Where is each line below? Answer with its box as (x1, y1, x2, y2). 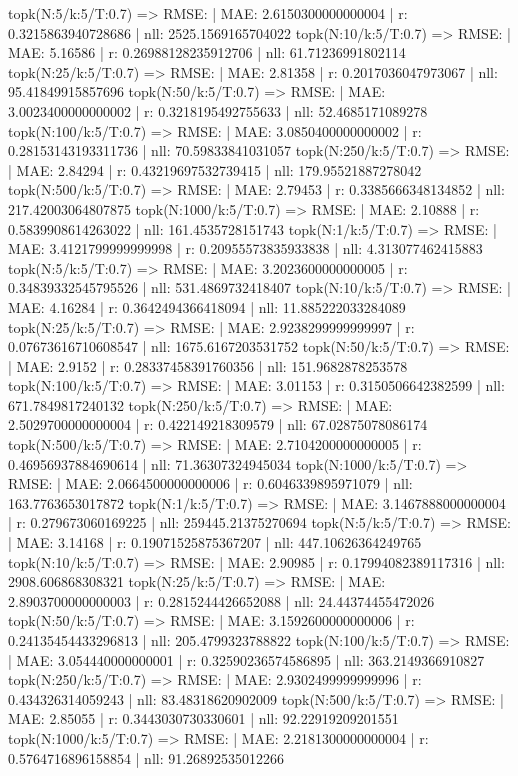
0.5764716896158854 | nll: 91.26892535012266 (8, 747, 285, 768)
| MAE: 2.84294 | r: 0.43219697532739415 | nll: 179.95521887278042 (8, 159, 422, 180)
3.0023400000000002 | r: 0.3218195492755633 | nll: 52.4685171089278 (8, 100, 428, 121)
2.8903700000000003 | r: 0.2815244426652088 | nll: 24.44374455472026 (8, 590, 435, 611)
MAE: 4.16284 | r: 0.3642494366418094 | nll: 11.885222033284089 (8, 296, 406, 317)
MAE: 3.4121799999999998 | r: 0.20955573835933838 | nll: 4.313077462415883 (8, 238, 483, 259)
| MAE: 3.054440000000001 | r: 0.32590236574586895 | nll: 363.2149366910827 (8, 649, 485, 670)
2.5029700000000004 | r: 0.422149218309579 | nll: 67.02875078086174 (8, 414, 428, 435)
